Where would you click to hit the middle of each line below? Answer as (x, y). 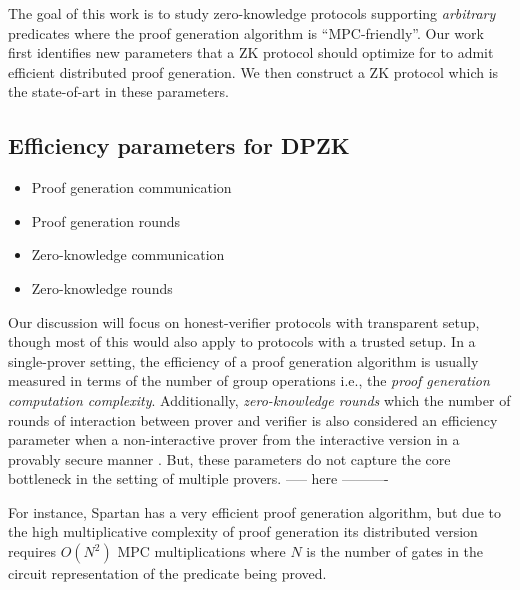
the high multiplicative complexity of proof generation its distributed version (243, 531)
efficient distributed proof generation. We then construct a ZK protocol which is (253, 71)
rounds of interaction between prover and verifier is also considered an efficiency (253, 419)
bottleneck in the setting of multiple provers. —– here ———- (198, 478)
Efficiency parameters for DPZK (179, 145)
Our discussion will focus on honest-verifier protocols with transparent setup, (244, 321)
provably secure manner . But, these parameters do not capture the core (229, 458)
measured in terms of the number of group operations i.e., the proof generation (249, 380)
